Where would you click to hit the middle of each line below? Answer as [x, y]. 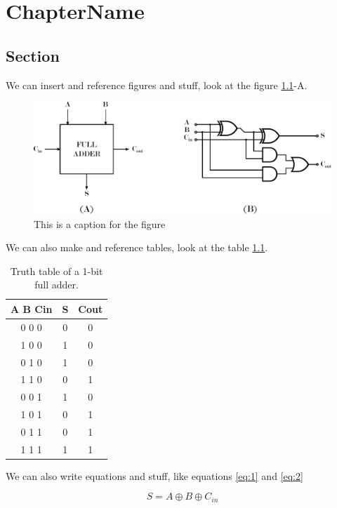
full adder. [57, 285]
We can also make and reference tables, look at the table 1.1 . [137, 247]
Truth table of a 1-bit [57, 270]
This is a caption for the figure [100, 223]
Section [33, 55]
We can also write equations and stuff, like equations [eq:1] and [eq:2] [154, 475]
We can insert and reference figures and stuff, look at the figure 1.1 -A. [157, 85]
